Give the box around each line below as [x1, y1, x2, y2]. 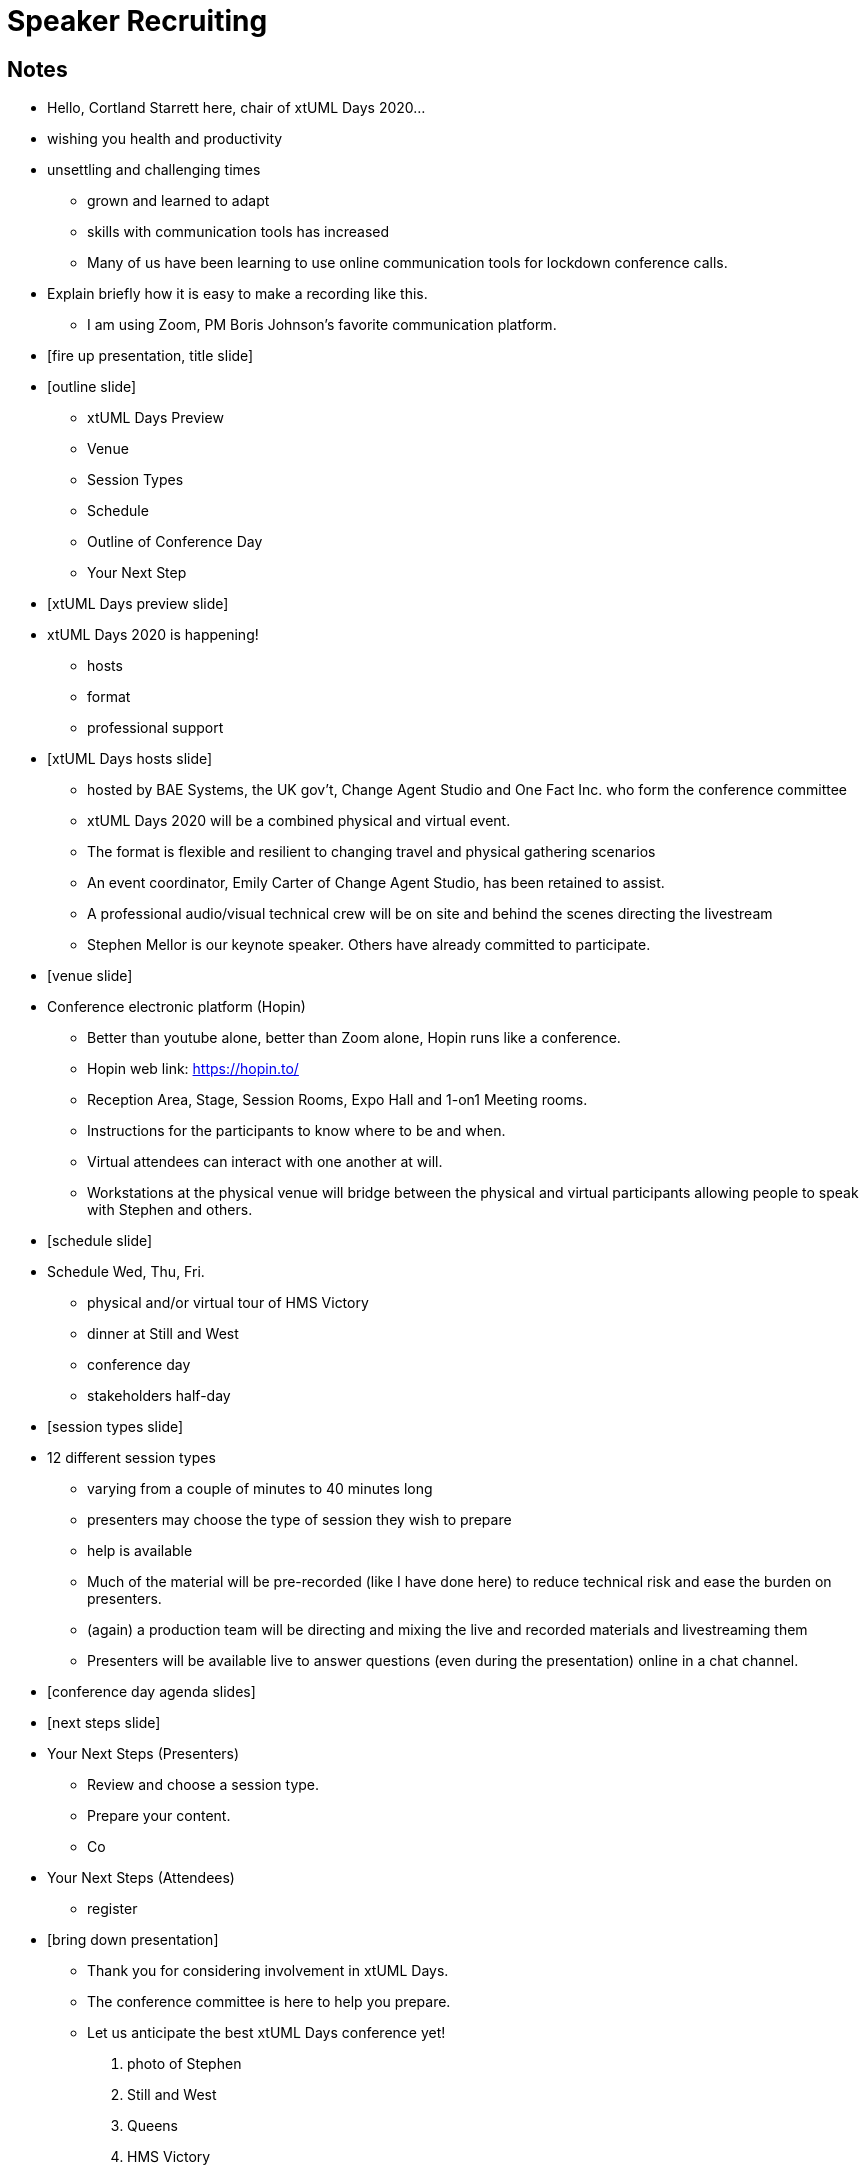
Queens [127, 2117, 178, 2135]
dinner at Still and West [87, 1325, 239, 1343]
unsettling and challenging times [47, 161, 261, 179]
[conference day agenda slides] [47, 1683, 256, 1701]
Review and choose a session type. [87, 1776, 320, 1794]
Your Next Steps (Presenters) [47, 1745, 240, 1763]
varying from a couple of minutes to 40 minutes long [87, 1480, 433, 1498]
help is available [87, 1542, 193, 1560]
